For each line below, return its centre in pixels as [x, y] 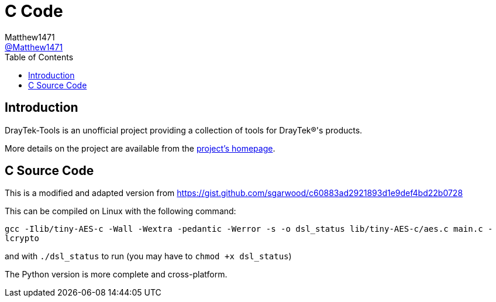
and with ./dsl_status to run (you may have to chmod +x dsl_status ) [148, 256]
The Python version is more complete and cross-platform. [116, 274]
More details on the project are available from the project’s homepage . [140, 148]
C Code [34, 11]
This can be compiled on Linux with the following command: [120, 211]
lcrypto [22, 238]
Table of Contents [39, 57]
